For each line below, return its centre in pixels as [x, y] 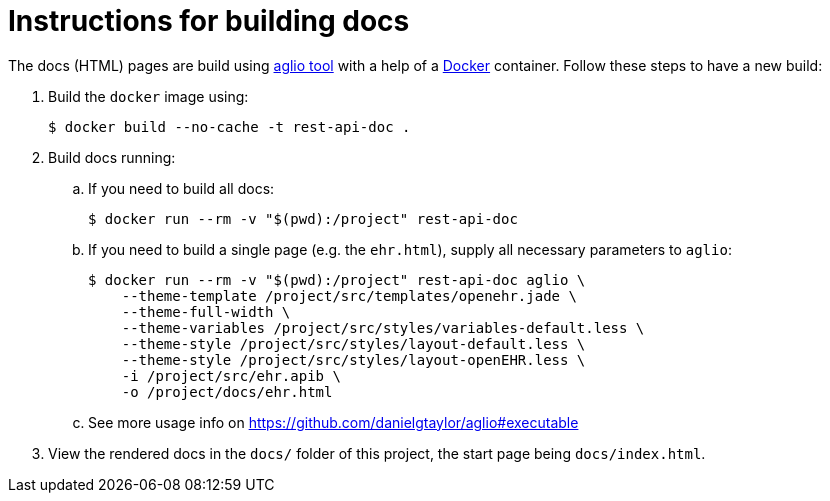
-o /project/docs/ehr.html [227, 391]
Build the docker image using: [148, 96]
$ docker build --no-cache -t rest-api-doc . [229, 126]
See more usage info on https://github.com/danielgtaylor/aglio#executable [333, 422]
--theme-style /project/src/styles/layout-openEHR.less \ [353, 359]
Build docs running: [112, 157]
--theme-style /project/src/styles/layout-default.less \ [353, 343]
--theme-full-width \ [206, 311]
